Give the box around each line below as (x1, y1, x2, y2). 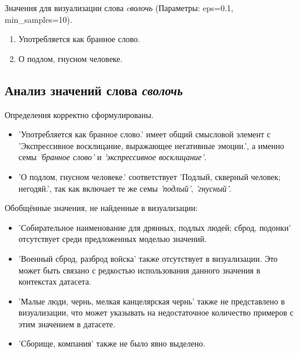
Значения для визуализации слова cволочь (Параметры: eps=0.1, (5, 2, 234, 13)
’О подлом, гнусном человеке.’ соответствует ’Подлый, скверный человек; (18, 170, 281, 182)
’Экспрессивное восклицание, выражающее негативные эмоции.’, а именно (18, 139, 285, 151)
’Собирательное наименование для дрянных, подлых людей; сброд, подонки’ (18, 221, 291, 233)
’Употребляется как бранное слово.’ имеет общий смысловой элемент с (18, 128, 271, 140)
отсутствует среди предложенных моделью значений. (18, 233, 207, 245)
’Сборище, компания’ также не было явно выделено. (18, 337, 206, 349)
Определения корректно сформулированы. (5, 108, 154, 120)
